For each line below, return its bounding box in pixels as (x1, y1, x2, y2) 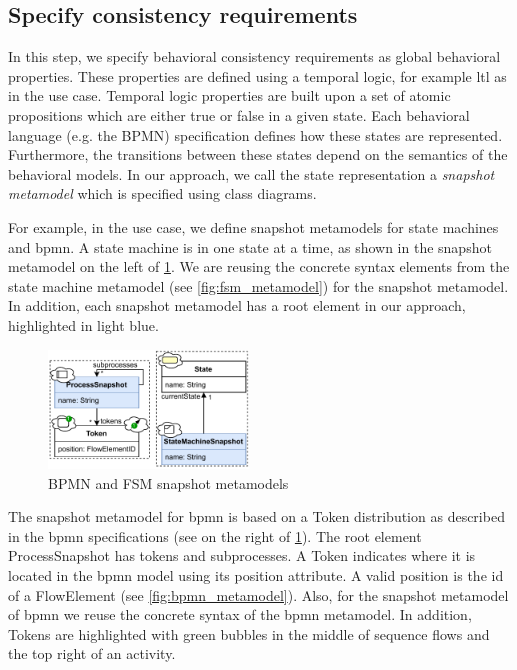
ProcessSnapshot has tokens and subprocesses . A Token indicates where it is (8, 545, 476, 566)
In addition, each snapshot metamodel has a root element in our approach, (8, 295, 466, 316)
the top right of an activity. (8, 643, 176, 664)
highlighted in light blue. (8, 314, 159, 335)
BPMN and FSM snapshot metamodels (48, 472, 289, 493)
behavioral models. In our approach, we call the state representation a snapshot (8, 163, 495, 184)
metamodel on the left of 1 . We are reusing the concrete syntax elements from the (8, 256, 510, 277)
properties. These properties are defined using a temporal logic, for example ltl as (8, 65, 507, 86)
